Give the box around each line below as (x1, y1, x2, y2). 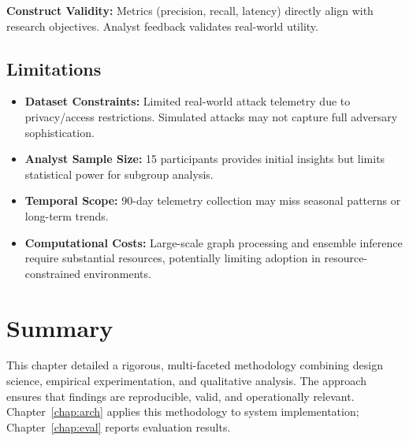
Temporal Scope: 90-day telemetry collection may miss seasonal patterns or (24, 192, 401, 209)
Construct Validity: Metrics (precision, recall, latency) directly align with (6, 2, 374, 18)
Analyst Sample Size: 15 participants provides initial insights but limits (24, 150, 385, 167)
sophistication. (24, 124, 95, 140)
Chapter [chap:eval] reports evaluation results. (6, 418, 231, 435)
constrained (24, 265, 80, 281)
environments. (84, 265, 151, 281)
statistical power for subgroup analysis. (24, 165, 214, 182)
